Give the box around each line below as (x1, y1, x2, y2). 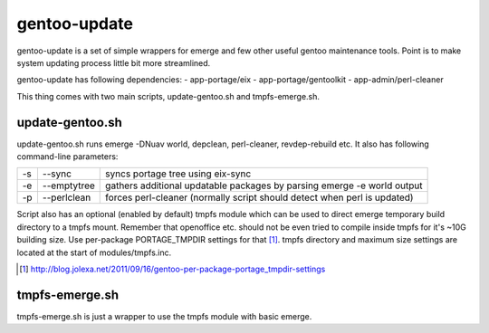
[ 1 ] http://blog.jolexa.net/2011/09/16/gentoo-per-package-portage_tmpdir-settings (19, 263, 326, 274)
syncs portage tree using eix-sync (105, 167, 252, 180)
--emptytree (42, 179, 95, 192)
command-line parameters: (16, 151, 119, 162)
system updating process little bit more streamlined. (16, 57, 211, 68)
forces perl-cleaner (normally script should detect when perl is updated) (105, 191, 414, 204)
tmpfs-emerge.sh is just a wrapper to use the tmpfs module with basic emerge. (16, 310, 312, 321)
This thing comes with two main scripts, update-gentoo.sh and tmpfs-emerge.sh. (16, 90, 321, 101)
